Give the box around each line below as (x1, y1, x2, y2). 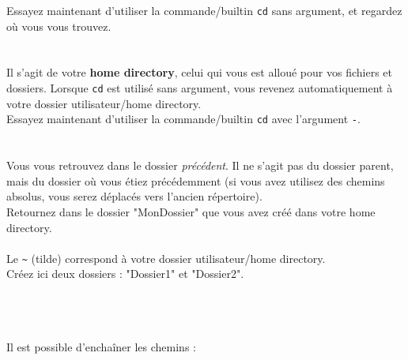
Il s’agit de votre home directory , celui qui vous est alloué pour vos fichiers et (6, 64, 392, 81)
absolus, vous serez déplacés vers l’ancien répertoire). (6, 188, 263, 204)
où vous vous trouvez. (6, 17, 111, 34)
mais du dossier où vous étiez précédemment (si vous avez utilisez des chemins (6, 172, 385, 189)
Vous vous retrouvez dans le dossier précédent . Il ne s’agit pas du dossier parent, (6, 157, 394, 174)
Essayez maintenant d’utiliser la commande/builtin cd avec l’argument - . (6, 111, 361, 127)
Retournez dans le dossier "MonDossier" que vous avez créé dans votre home (6, 203, 376, 219)
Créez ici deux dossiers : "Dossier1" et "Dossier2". (6, 265, 244, 282)
